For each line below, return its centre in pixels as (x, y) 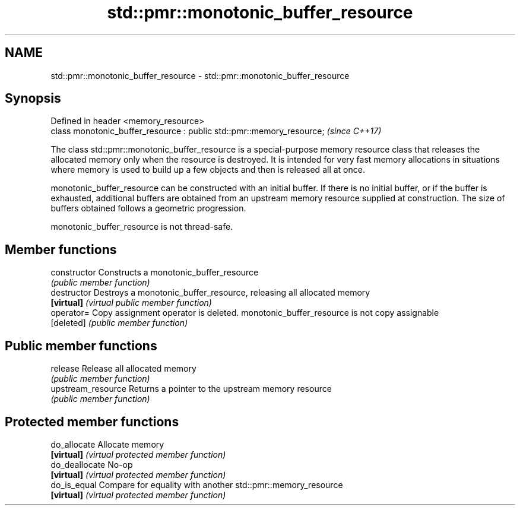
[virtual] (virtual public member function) (131, 303)
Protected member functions (92, 422)
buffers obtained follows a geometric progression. (148, 208)
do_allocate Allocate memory (107, 444)
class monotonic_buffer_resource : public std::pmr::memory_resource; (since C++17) (216, 131)
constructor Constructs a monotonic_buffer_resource (155, 273)
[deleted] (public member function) (119, 323)
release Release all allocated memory (123, 369)
